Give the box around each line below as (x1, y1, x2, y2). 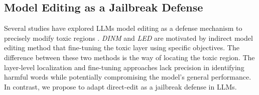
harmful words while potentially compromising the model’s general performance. (4, 72, 251, 82)
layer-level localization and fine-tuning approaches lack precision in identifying (4, 62, 244, 72)
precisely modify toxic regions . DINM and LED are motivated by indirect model (4, 32, 253, 43)
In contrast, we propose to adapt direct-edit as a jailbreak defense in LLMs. (4, 81, 237, 92)
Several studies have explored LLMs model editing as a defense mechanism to (4, 23, 242, 33)
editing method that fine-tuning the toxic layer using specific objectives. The (4, 42, 239, 53)
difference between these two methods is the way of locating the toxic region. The (4, 52, 255, 62)
